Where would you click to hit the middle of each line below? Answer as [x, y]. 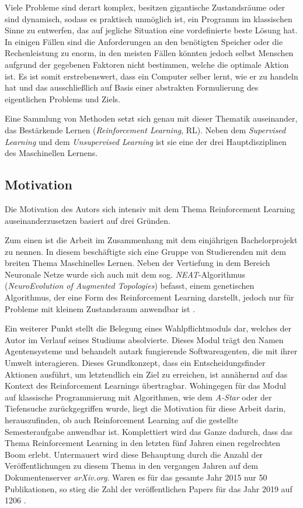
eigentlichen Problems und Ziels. [62, 99]
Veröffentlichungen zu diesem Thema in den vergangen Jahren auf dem [131, 466]
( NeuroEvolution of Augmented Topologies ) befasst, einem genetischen [130, 286]
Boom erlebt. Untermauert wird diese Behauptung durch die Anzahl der [134, 454]
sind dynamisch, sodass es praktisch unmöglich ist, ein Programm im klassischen [149, 18]
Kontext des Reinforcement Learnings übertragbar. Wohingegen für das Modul [145, 386]
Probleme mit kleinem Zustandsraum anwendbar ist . [100, 308]
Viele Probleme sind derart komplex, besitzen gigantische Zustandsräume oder [145, 7]
